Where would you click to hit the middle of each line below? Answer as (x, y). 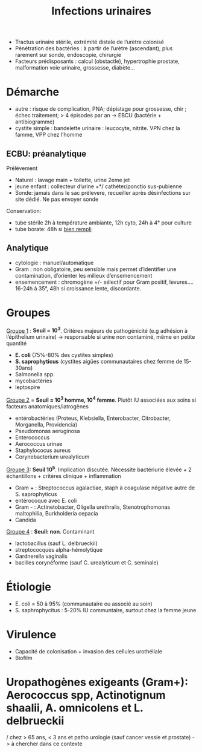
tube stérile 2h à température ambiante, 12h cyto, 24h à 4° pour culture (103, 223)
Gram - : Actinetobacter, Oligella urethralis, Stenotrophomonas (93, 507)
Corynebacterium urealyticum (52, 457)
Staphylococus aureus (43, 450)
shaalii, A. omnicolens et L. (75, 708)
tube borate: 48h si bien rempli (53, 229)
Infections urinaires (101, 11)
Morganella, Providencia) (46, 424)
